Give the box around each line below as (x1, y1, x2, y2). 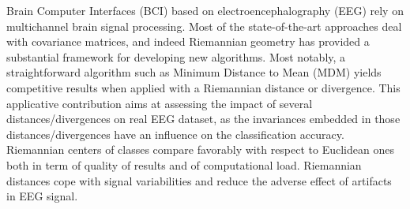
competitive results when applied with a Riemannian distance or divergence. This (6, 79, 401, 95)
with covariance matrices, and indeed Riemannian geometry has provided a (6, 33, 370, 50)
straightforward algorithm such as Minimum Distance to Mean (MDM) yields (6, 64, 382, 80)
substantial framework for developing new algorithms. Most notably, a (6, 48, 346, 65)
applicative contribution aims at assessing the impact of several (6, 95, 313, 111)
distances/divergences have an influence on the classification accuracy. (6, 125, 344, 142)
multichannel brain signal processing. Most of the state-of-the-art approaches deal (6, 17, 402, 34)
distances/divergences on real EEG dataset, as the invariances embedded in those (6, 110, 401, 127)
